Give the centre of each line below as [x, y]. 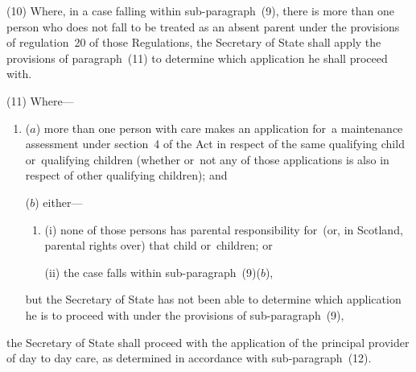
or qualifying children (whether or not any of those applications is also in [207, 159]
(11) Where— [40, 100]
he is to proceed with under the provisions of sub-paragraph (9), [185, 314]
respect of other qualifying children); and [126, 175]
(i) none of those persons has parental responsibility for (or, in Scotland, [224, 229]
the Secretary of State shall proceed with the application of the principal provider [208, 342]
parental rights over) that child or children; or [159, 245]
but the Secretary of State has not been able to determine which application [213, 299]
